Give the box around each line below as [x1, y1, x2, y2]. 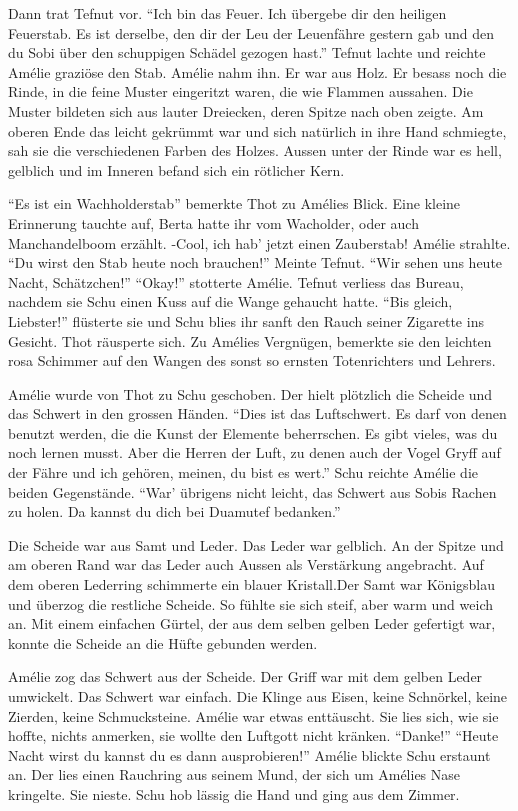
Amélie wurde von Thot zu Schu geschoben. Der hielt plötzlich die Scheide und [8, 383, 493, 404]
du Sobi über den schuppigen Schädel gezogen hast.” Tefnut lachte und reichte [8, 42, 486, 63]
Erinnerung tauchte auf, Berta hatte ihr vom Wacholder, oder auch [8, 212, 419, 233]
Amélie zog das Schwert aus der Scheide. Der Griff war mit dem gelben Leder [8, 666, 483, 687]
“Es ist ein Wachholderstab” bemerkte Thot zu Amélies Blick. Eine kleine [8, 193, 461, 214]
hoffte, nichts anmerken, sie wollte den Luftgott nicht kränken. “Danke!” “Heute [8, 725, 499, 746]
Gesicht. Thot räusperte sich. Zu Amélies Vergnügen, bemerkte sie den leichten [8, 330, 492, 351]
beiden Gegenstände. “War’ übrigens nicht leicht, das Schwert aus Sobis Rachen [8, 481, 497, 502]
